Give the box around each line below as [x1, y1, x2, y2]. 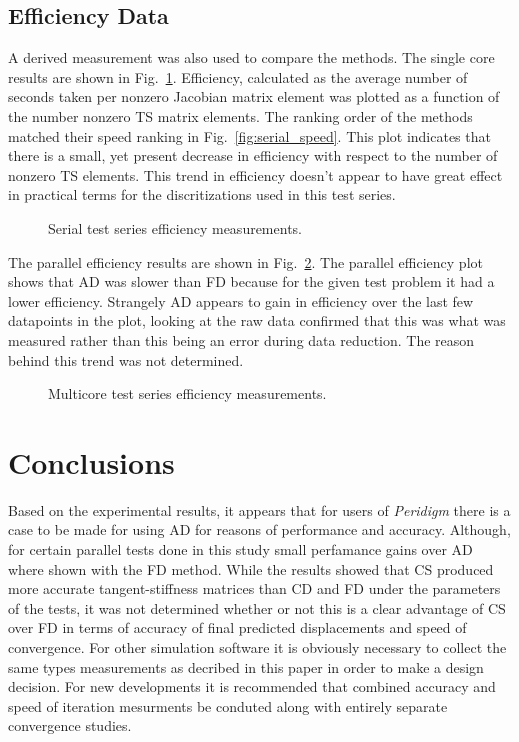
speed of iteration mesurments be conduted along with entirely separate [8, 695, 448, 716]
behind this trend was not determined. [8, 349, 244, 370]
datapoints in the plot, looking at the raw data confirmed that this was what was [8, 310, 506, 331]
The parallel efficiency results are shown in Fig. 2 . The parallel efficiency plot [8, 251, 483, 272]
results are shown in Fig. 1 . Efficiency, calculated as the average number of [8, 66, 468, 87]
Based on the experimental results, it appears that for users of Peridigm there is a [8, 499, 511, 520]
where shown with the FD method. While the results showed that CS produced [8, 558, 494, 579]
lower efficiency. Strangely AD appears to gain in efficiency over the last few [8, 290, 474, 311]
